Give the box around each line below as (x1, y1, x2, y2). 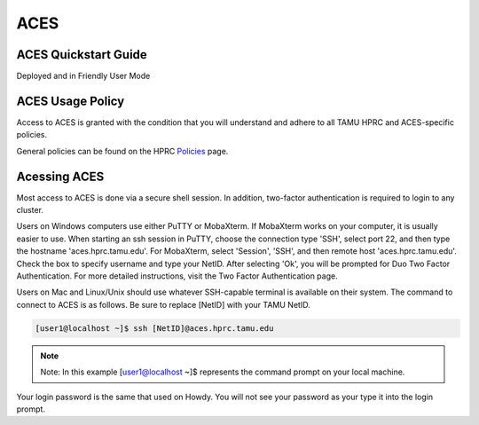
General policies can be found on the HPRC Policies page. (16, 146, 229, 156)
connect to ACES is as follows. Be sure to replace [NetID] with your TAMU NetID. (16, 299, 310, 310)
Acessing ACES (16, 169, 105, 184)
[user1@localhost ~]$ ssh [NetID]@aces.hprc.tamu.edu (35, 323, 274, 333)
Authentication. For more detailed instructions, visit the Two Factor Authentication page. (16, 271, 338, 281)
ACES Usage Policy (16, 93, 125, 108)
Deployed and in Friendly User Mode (16, 71, 151, 82)
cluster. (16, 205, 44, 216)
